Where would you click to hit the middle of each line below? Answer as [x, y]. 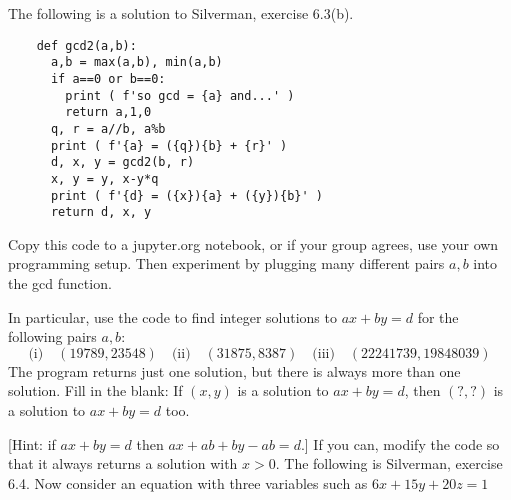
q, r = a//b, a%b [108, 128]
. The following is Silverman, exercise [389, 463]
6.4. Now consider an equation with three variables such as [188, 482]
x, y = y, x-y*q [104, 178]
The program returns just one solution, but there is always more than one [234, 370]
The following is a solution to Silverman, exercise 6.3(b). [181, 13]
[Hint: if [32, 443]
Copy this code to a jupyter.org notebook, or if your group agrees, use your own [253, 243]
